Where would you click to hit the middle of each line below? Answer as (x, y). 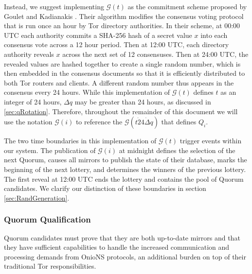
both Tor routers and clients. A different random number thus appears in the (119, 82)
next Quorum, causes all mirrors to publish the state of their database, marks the (126, 160)
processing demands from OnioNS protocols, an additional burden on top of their (125, 256)
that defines (179, 122)
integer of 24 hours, (33, 101)
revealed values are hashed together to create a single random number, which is (122, 63)
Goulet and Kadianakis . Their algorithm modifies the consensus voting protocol (124, 16)
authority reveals (29, 54)
